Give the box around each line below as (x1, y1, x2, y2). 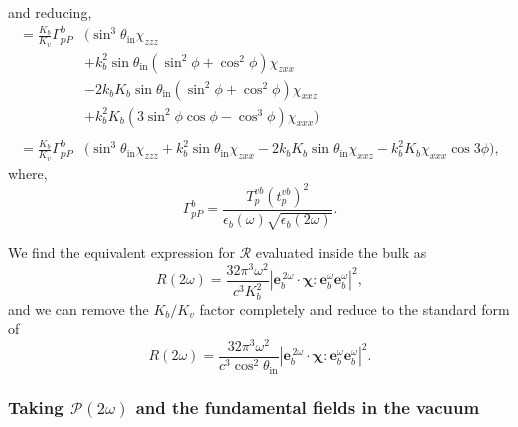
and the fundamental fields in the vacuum (135, 395, 480, 420)
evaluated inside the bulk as (255, 242, 427, 263)
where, (8, 162, 48, 183)
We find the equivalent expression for (8, 242, 235, 263)
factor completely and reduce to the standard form (199, 298, 510, 319)
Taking (8, 395, 64, 420)
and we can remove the (8, 298, 149, 319)
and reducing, (8, 2, 92, 22)
